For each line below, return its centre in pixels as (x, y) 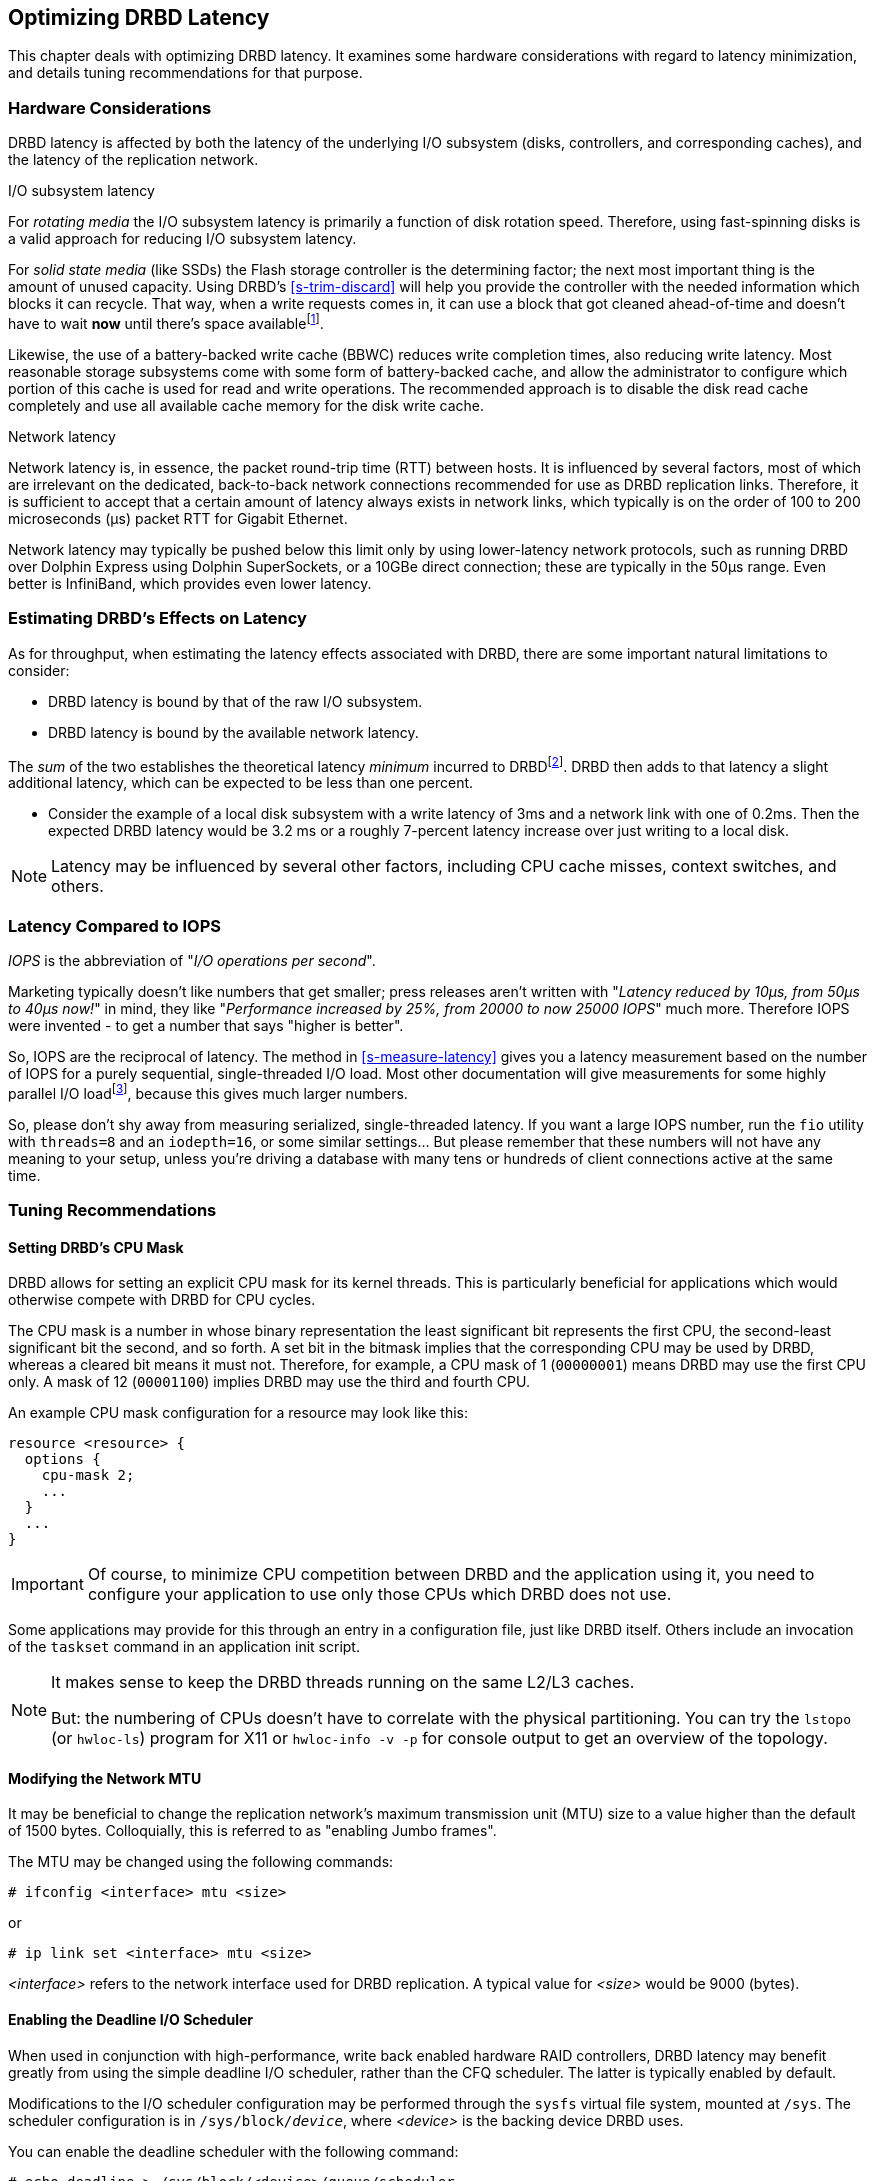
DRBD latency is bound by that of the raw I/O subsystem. (235, 701)
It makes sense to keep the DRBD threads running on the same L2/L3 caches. (343, 1682)
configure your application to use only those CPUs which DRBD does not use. (379, 1594)
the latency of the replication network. (133, 160)
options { (62, 1459)
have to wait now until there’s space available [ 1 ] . (166, 322)
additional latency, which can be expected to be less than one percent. (241, 783)
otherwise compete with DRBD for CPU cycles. (162, 1300)
